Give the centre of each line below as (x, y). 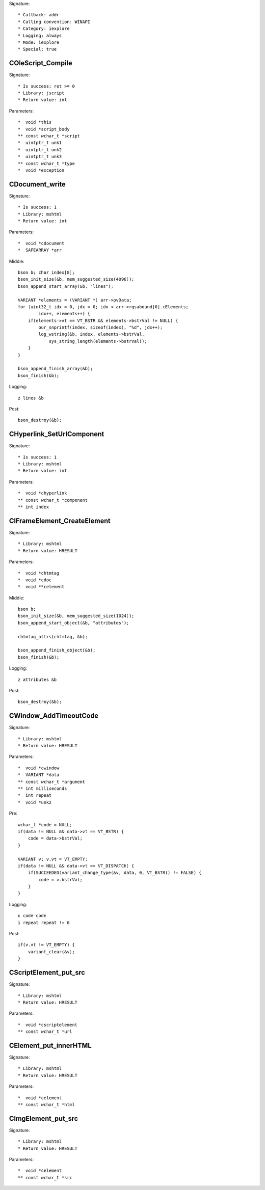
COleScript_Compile (41, 63)
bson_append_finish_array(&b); (55, 369)
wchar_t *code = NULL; (45, 825)
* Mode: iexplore (39, 42)
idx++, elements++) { (65, 314)
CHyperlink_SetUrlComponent (57, 434)
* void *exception (41, 170)
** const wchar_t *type (46, 163)
